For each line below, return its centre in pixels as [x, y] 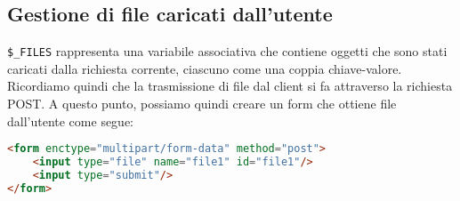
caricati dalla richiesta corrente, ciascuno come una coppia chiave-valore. [205, 68]
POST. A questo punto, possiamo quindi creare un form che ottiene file [202, 104]
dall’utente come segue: [71, 121]
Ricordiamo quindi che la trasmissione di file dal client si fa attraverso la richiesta [230, 86]
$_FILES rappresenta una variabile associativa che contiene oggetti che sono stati [227, 51]
